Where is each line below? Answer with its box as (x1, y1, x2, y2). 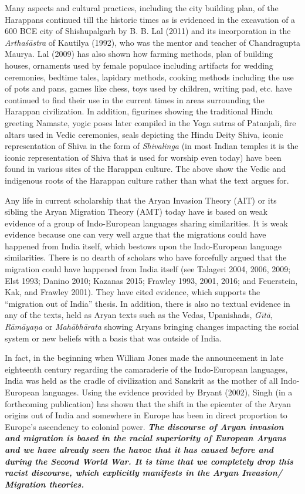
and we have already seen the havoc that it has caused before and (5, 443, 274, 455)
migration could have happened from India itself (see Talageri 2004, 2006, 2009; (5, 263, 291, 275)
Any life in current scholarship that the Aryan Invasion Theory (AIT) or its (5, 194, 277, 206)
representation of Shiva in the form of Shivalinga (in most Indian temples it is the (5, 140, 299, 152)
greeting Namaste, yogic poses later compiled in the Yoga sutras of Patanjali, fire (5, 116, 296, 128)
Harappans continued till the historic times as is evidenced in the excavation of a (5, 13, 296, 25)
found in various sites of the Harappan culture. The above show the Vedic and (5, 163, 286, 175)
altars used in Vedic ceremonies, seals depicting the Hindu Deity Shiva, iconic (5, 128, 283, 140)
